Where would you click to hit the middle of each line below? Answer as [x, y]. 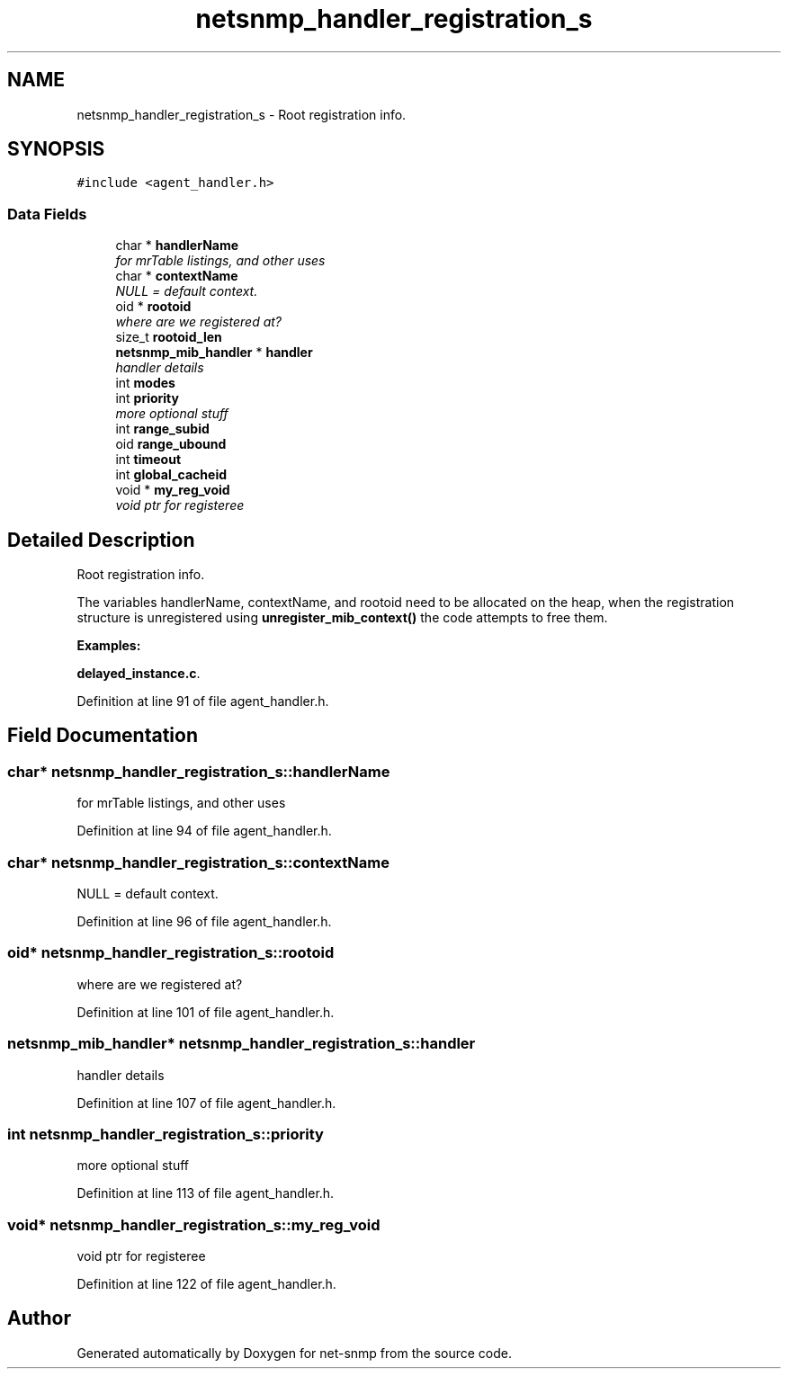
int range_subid [162, 429]
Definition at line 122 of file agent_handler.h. [206, 1284]
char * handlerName [177, 246]
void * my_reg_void [173, 490]
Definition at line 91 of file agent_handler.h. [203, 701]
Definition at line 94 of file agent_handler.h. [204, 831]
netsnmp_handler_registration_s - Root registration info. [242, 114]
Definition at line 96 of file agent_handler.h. [204, 921]
